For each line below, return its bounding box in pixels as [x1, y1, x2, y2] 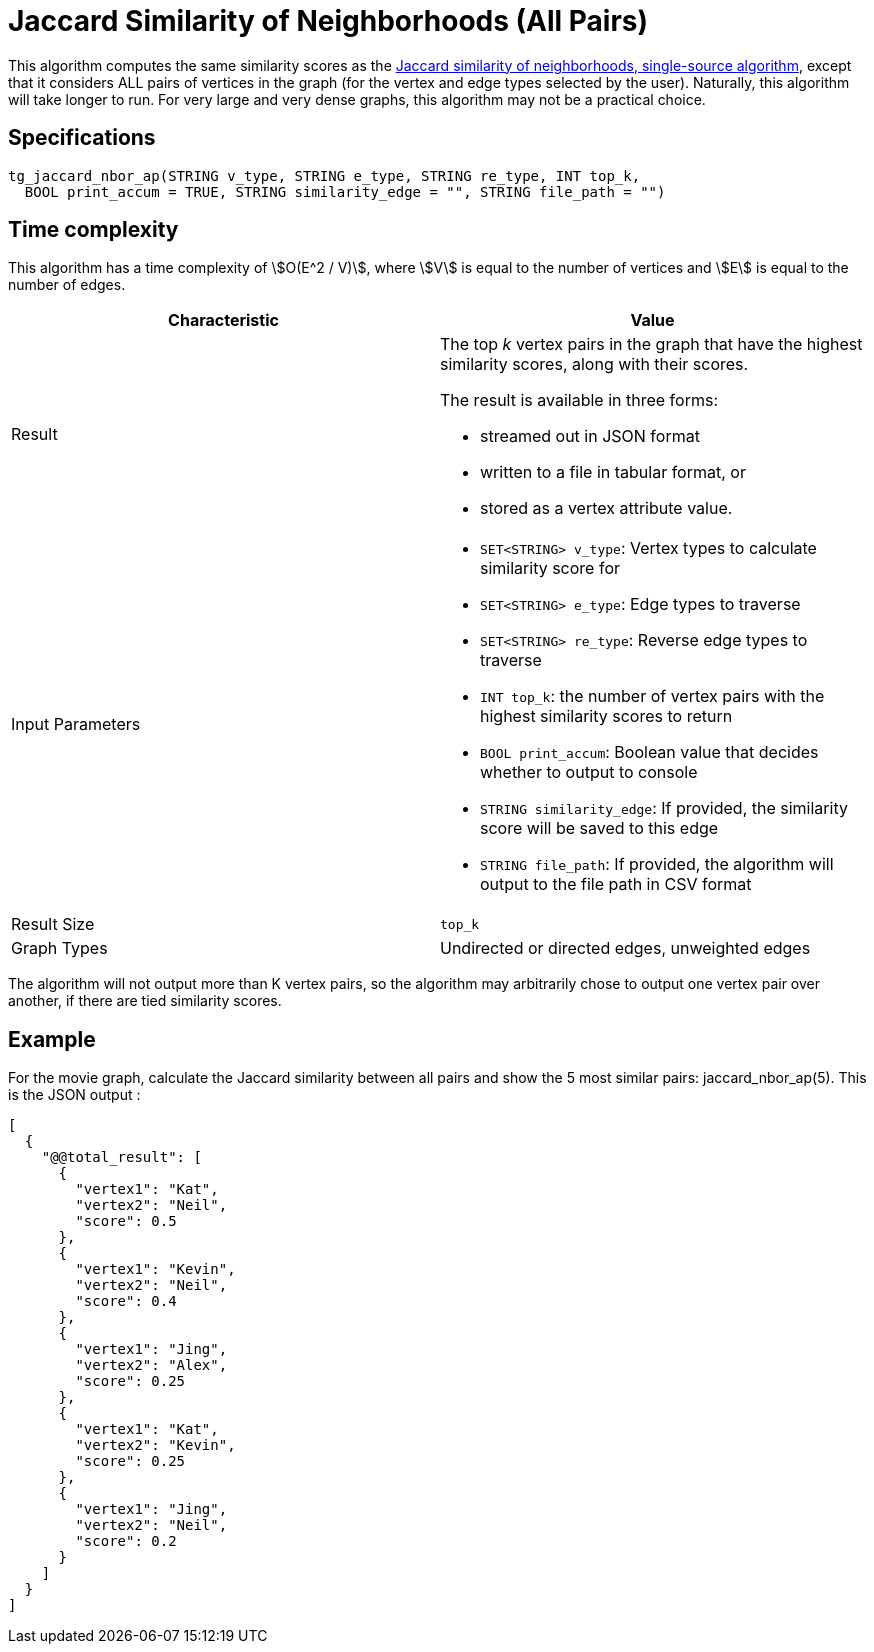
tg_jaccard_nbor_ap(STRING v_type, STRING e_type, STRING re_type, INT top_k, [8, 167, 641, 184]
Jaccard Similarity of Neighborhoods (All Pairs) [8, 4, 649, 38]
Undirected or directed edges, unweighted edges [440, 938, 811, 959]
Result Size [11, 914, 95, 935]
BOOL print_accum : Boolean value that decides [480, 742, 819, 763]
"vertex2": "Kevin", [75, 1437, 236, 1454]
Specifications [8, 125, 156, 151]
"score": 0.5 [75, 1213, 177, 1230]
